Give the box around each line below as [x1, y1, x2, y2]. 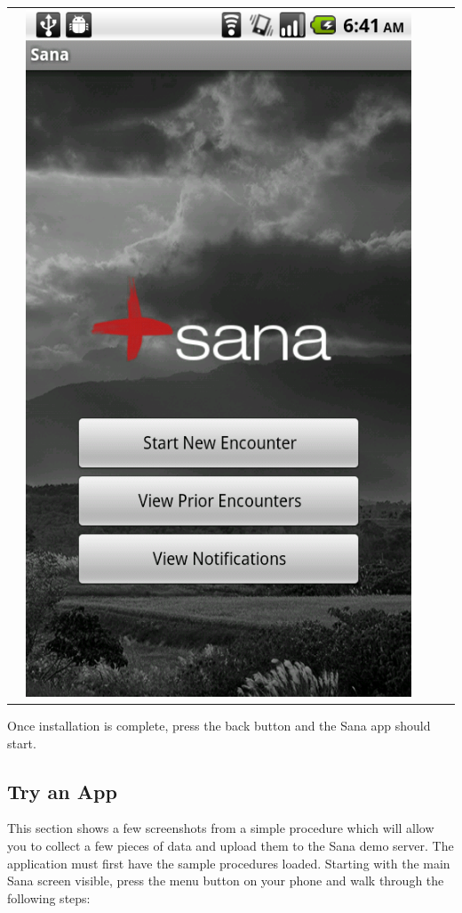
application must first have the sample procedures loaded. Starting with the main [7, 853, 450, 872]
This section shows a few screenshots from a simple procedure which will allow [7, 819, 434, 837]
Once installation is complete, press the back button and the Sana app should [7, 716, 431, 734]
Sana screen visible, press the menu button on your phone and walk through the [7, 871, 444, 890]
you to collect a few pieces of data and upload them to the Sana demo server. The [7, 836, 454, 854]
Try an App [7, 777, 117, 804]
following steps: [7, 888, 91, 907]
